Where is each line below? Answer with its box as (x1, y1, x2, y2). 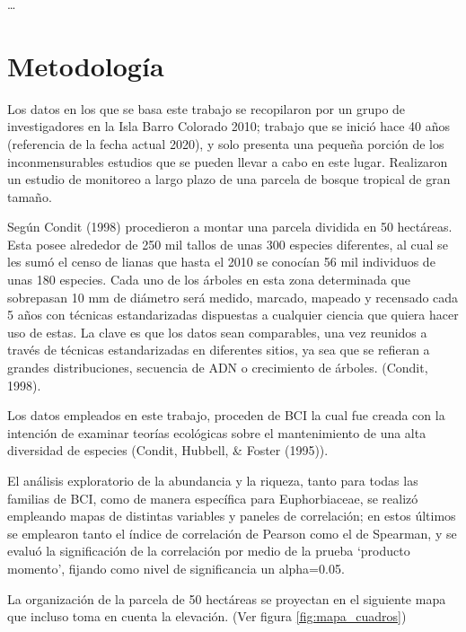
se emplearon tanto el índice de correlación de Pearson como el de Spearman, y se (7, 523, 457, 542)
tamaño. (7, 187, 52, 206)
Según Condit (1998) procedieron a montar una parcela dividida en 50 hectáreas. (7, 217, 453, 236)
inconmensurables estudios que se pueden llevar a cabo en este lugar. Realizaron (7, 152, 448, 171)
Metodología (7, 47, 164, 83)
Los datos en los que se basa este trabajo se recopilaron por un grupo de (7, 99, 406, 118)
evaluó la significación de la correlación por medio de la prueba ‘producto (7, 541, 410, 560)
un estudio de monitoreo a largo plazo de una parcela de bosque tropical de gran (7, 170, 451, 189)
